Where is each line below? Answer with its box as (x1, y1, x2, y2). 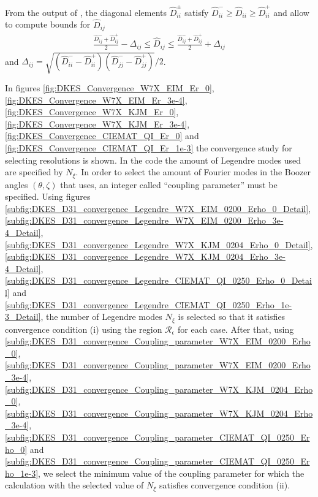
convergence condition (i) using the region (5, 322, 162, 335)
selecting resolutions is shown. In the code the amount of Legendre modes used (5, 153, 301, 166)
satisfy (184, 6, 209, 18)
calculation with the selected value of (5, 479, 144, 491)
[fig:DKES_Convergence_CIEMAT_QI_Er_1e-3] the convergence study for (5, 142, 292, 154)
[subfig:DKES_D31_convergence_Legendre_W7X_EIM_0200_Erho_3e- (5, 214, 284, 227)
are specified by (5, 165, 63, 178)
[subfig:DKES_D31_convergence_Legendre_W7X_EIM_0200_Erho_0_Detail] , (5, 202, 311, 214)
